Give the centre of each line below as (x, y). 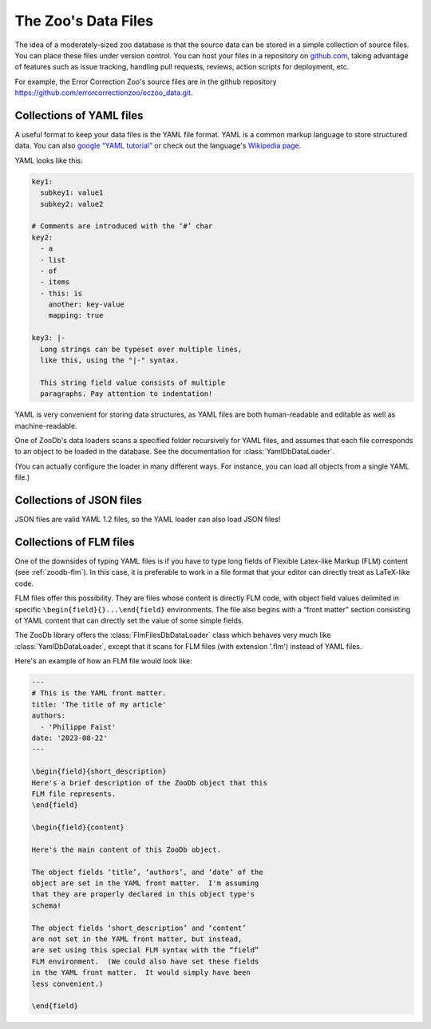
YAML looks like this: (49, 160)
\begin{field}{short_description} (99, 772)
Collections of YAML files (79, 115)
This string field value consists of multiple (133, 382)
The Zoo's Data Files (84, 21)
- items (55, 282)
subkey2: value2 (72, 204)
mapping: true (76, 316)
